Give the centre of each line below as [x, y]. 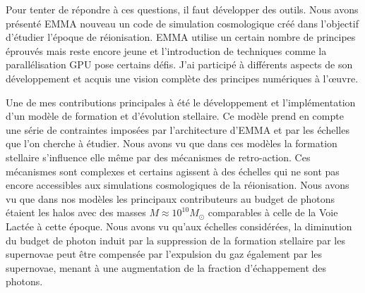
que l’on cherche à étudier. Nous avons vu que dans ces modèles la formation [172, 143]
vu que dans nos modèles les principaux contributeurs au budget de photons [170, 198]
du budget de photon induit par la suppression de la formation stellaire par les [175, 240]
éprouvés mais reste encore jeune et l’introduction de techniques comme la [166, 50]
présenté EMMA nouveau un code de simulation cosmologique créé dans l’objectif [182, 23]
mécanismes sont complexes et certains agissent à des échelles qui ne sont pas [173, 171]
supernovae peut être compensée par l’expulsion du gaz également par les [164, 254]
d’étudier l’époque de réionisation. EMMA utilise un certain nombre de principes [181, 37]
